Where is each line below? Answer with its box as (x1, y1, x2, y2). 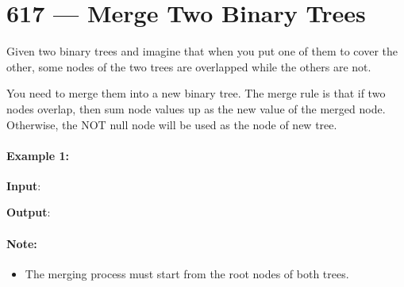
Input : (6, 177, 41, 193)
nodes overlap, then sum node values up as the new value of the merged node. (6, 100, 386, 117)
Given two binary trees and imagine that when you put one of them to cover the (6, 43, 398, 59)
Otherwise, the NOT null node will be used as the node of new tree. (6, 116, 337, 132)
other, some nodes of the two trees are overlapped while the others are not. (6, 58, 371, 75)
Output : (6, 204, 51, 220)
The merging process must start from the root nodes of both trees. (25, 265, 349, 281)
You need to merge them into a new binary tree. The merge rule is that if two (6, 85, 386, 101)
